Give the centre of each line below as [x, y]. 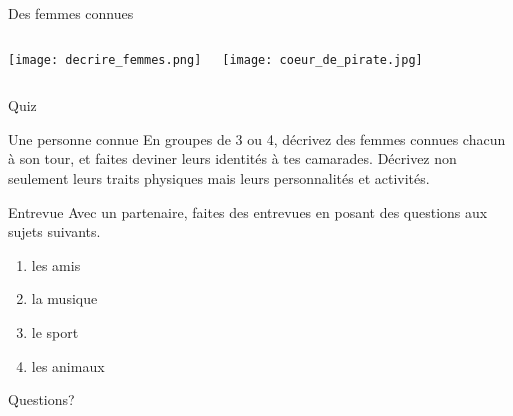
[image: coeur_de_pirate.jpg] [322, 59]
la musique [64, 298]
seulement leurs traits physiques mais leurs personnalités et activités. [219, 178]
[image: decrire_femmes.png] [105, 59]
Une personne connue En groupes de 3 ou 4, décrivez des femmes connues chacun [257, 138]
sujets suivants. [54, 231]
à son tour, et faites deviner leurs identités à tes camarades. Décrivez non [232, 158]
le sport [55, 332]
